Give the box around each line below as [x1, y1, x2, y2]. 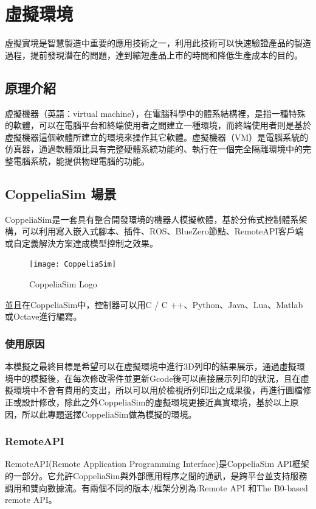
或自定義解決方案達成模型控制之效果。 [5, 236, 158, 249]
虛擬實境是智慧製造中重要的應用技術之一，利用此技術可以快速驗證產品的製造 [5, 37, 311, 49]
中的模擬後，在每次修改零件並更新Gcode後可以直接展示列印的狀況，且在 [13, 371, 301, 384]
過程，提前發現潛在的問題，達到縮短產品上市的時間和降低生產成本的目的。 [5, 48, 303, 61]
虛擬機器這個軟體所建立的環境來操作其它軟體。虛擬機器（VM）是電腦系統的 [5, 130, 309, 143]
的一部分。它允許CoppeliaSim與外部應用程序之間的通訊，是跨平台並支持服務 [5, 469, 307, 482]
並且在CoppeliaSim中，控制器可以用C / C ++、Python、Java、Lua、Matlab [5, 298, 303, 311]
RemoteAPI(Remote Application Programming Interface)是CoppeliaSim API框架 [5, 457, 309, 470]
